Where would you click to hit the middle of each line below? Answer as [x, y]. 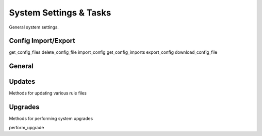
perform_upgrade [26, 127]
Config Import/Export [42, 41]
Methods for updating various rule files [48, 93]
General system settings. [34, 27]
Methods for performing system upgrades [51, 119]
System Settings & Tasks [60, 13]
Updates [22, 82]
